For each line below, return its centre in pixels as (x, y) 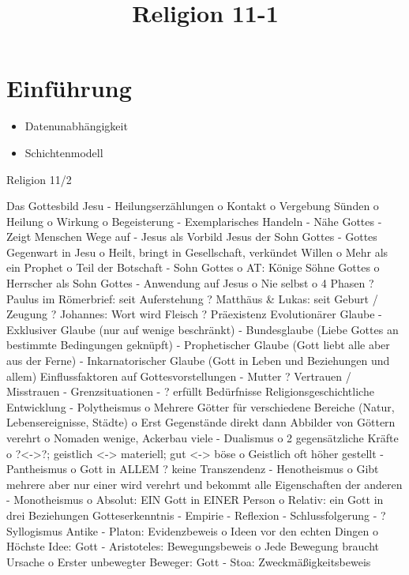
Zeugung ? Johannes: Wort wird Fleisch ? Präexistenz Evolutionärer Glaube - (194, 314)
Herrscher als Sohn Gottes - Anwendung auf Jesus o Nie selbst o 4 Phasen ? (190, 283)
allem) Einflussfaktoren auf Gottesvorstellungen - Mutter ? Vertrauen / (179, 376)
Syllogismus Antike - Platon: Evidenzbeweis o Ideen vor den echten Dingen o (193, 530)
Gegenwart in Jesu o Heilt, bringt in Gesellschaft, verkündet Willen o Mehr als (197, 252)
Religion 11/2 (39, 179)
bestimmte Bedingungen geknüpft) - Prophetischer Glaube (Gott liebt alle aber (198, 345)
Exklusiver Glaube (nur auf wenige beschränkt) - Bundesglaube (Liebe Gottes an (203, 329)
